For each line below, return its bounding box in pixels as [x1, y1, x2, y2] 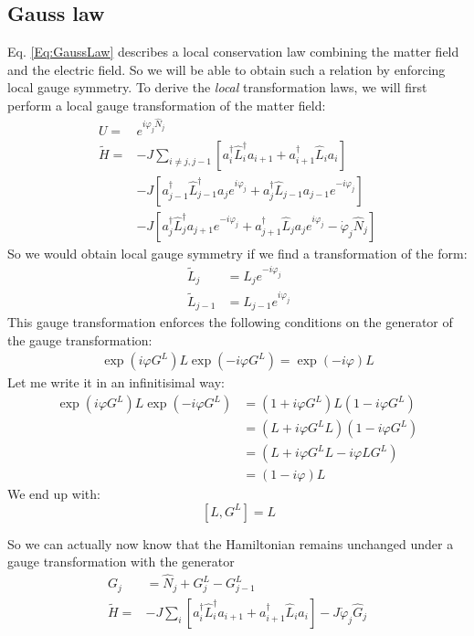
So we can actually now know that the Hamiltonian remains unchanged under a [7, 534, 454, 553]
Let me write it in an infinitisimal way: [7, 373, 225, 392]
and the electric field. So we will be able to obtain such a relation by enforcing [7, 59, 446, 79]
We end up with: [7, 484, 100, 503]
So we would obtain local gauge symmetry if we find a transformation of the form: [7, 243, 468, 262]
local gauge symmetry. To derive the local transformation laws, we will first [7, 78, 427, 97]
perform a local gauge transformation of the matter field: [7, 95, 326, 114]
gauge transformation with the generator [7, 552, 235, 571]
